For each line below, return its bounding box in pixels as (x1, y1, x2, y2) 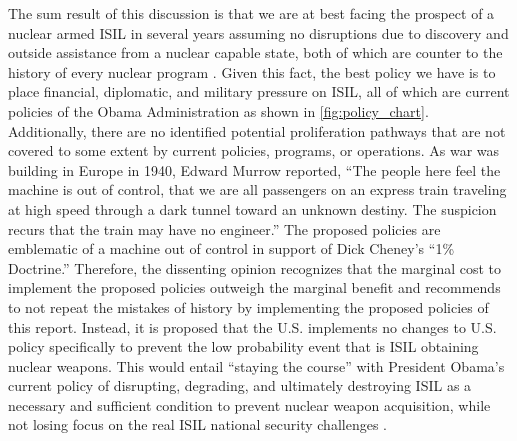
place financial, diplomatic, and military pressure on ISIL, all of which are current (8, 81, 510, 102)
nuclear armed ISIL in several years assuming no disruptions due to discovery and (8, 22, 509, 43)
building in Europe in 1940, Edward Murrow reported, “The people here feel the (8, 159, 501, 180)
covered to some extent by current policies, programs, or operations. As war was (8, 140, 500, 161)
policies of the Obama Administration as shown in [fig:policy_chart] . (8, 100, 429, 121)
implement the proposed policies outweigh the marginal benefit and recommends (8, 277, 501, 298)
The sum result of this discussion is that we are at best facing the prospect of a (8, 3, 495, 23)
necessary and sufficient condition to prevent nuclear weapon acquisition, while (8, 394, 491, 415)
